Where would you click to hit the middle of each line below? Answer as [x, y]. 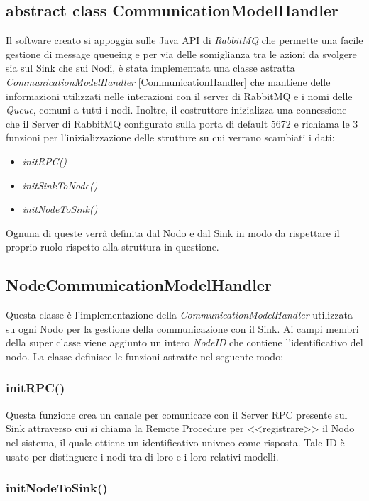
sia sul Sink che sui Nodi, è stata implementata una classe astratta [150, 68]
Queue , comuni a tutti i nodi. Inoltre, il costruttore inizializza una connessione [176, 110]
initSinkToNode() [60, 185]
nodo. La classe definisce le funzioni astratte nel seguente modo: [145, 356]
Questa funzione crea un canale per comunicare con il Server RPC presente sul [177, 414]
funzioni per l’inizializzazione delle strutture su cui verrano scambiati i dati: [170, 137]
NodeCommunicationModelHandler [139, 285]
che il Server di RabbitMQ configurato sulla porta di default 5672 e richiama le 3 [182, 123]
